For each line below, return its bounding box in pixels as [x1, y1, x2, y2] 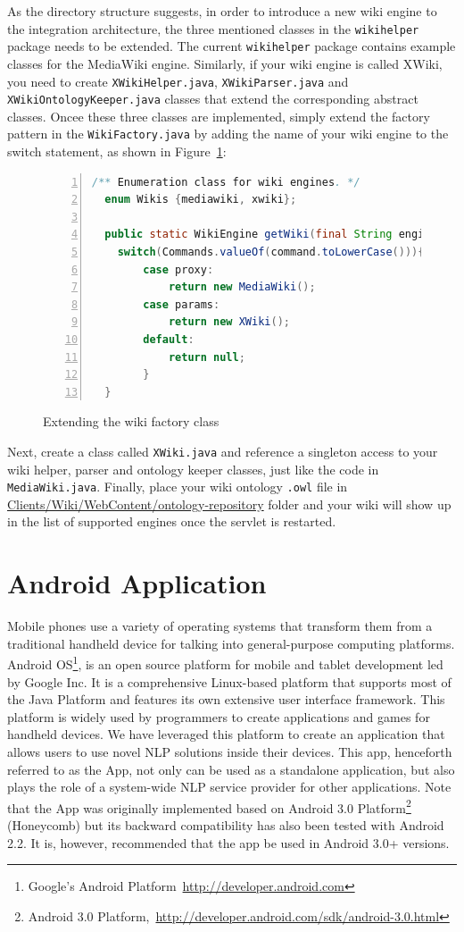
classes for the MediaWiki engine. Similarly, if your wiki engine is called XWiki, [7, 54, 443, 72]
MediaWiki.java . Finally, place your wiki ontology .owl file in [7, 477, 348, 496]
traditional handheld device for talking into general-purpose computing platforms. [7, 634, 455, 652]
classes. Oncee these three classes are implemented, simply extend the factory [7, 106, 430, 125]
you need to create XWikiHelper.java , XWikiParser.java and [7, 71, 349, 90]
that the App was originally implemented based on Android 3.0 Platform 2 [7, 795, 411, 817]
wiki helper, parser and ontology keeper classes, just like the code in [7, 459, 379, 478]
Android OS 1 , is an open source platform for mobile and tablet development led [7, 652, 443, 674]
